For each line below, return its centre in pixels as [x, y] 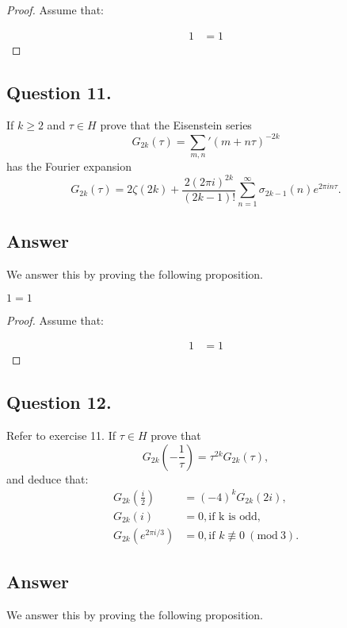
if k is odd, [235, 516]
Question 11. [59, 92]
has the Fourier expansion [69, 166]
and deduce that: [48, 478]
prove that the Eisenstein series [176, 125]
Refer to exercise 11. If [61, 435]
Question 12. [59, 402]
